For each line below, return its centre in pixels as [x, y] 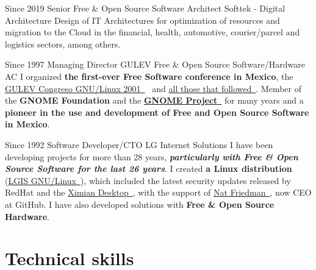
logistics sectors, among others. [63, 44]
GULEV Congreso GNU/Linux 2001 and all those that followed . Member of [153, 88]
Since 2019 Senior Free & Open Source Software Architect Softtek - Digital [145, 8]
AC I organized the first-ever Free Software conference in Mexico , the [149, 76]
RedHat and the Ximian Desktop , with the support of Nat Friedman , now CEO [158, 192]
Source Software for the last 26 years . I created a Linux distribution [149, 169]
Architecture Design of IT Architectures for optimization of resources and [142, 20]
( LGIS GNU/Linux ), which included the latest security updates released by [148, 180]
